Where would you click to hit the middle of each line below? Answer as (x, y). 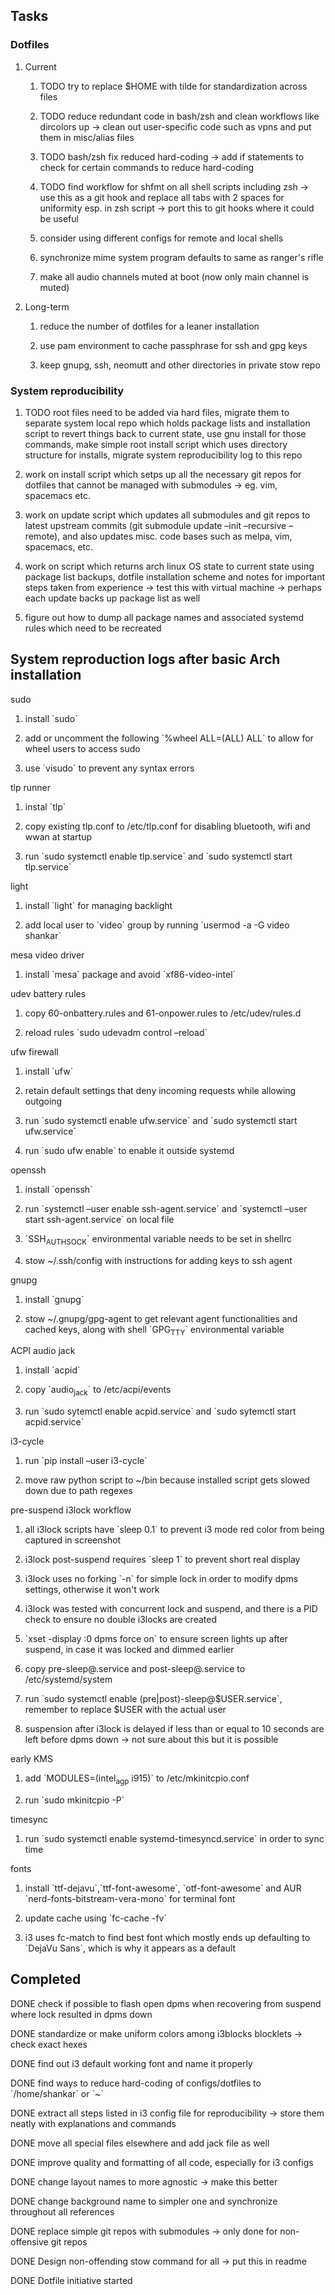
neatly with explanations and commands (93, 2123)
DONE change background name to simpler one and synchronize (144, 2201)
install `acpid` (52, 1370)
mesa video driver (47, 955)
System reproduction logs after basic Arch (145, 659)
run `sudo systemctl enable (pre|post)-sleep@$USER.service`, (153, 1699)
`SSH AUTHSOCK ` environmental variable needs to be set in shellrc (158, 1239)
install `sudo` (51, 718)
